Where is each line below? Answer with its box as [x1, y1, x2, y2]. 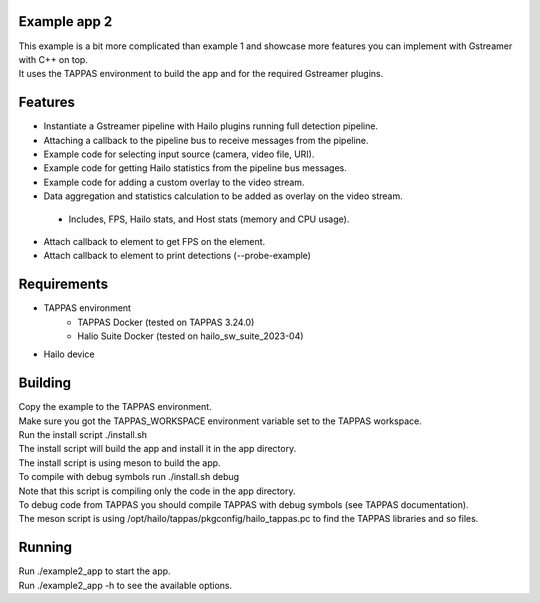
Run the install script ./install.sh [18, 429, 148, 441]
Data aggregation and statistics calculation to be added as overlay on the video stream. [43, 190, 404, 202]
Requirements [18, 276, 109, 293]
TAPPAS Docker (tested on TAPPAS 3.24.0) [77, 316, 255, 328]
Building [18, 375, 72, 392]
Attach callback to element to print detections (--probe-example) [43, 250, 312, 262]
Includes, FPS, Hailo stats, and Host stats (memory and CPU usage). [68, 213, 350, 225]
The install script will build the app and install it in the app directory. [18, 443, 297, 455]
